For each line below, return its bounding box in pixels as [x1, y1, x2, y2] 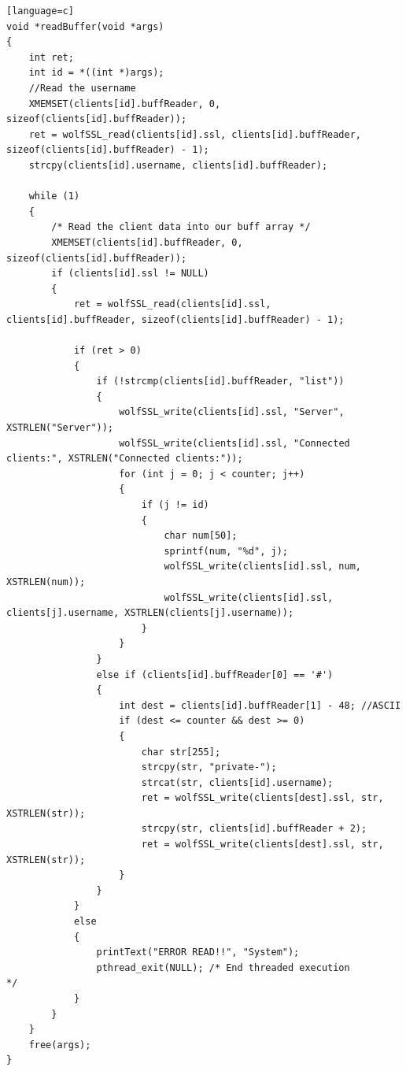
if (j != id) [141, 499, 209, 510]
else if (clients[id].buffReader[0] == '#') [96, 669, 334, 680]
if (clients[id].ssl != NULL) [51, 268, 209, 280]
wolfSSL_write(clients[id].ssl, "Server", [119, 406, 345, 418]
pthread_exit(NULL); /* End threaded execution [96, 962, 350, 973]
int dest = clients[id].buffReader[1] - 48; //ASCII [119, 699, 401, 711]
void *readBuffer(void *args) [6, 20, 164, 32]
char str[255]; [141, 746, 221, 758]
